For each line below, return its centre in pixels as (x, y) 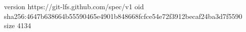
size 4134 (18, 25)
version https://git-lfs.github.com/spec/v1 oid (74, 6)
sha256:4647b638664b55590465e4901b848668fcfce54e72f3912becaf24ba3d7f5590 (123, 16)
